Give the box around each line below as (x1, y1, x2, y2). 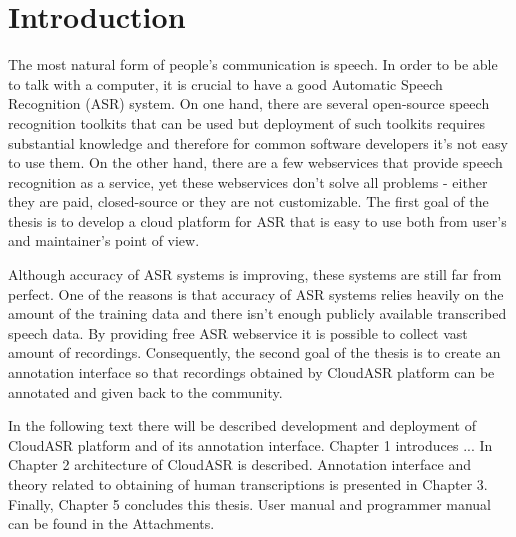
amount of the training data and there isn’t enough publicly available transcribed (8, 303, 507, 324)
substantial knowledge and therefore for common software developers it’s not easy (8, 132, 508, 153)
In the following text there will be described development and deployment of (8, 415, 476, 436)
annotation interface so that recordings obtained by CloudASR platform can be (8, 362, 495, 383)
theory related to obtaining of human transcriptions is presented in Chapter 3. (8, 474, 488, 494)
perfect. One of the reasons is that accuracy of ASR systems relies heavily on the (8, 283, 504, 304)
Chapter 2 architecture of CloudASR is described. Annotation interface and (8, 454, 471, 475)
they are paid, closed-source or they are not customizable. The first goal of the (8, 191, 489, 212)
